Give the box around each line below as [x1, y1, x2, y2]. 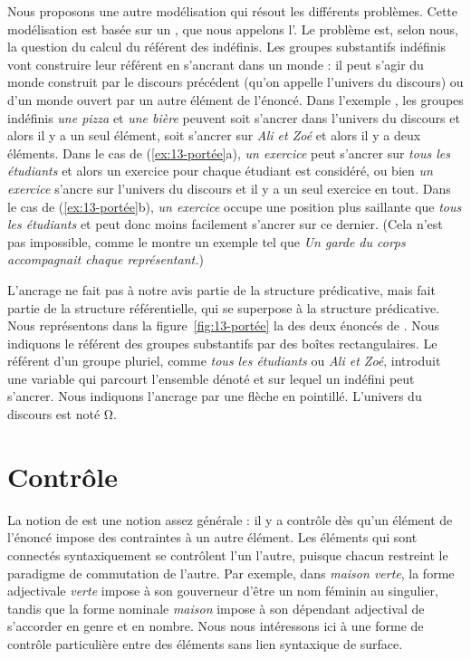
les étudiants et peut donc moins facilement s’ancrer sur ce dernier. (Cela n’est [7, 215, 443, 234]
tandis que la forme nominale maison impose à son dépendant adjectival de [7, 598, 425, 617]
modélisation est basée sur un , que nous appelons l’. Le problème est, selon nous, [7, 19, 458, 38]
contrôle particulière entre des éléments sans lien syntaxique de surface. [7, 634, 403, 653]
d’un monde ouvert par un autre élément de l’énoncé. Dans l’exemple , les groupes [7, 90, 464, 109]
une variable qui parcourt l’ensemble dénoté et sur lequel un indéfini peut [7, 368, 415, 387]
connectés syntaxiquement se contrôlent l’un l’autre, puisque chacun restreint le [7, 545, 448, 564]
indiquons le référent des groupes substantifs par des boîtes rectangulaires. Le [7, 333, 437, 352]
